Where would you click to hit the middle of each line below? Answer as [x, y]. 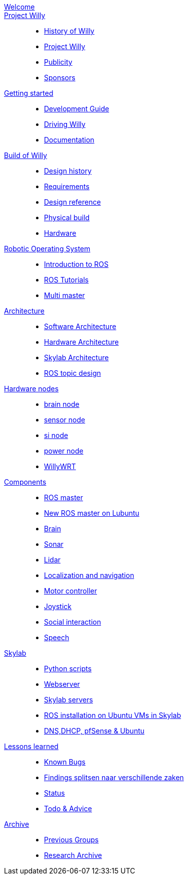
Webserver [62, 684]
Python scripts [68, 669]
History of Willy [69, 31]
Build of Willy [26, 155]
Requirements [67, 186]
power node [64, 451]
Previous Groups [71, 840]
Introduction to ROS [76, 264]
